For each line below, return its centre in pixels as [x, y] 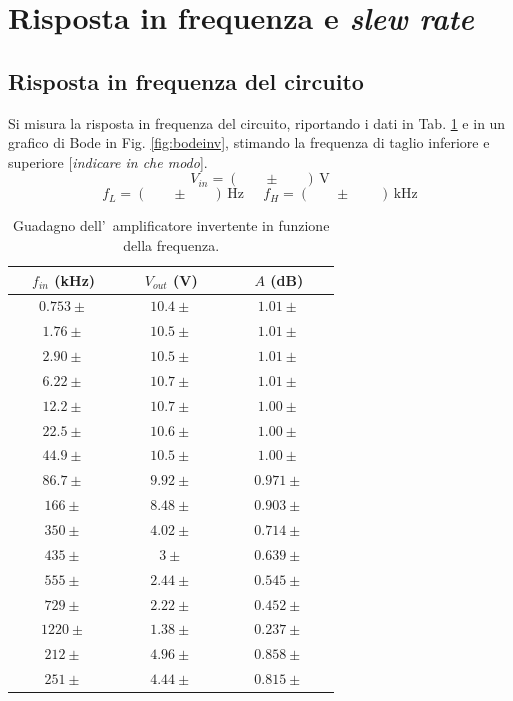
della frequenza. [171, 244]
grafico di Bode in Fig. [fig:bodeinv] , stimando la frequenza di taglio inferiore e [249, 142]
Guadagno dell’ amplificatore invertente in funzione [171, 225]
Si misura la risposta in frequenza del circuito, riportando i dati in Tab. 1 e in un [257, 122]
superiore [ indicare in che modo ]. [108, 161]
